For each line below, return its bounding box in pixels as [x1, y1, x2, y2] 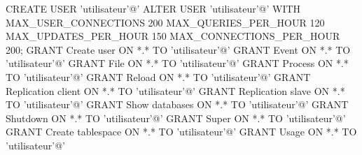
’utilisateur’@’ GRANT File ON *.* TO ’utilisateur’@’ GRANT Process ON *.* [6, 56, 349, 71]
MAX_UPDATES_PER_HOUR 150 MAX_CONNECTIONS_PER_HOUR [6, 29, 340, 43]
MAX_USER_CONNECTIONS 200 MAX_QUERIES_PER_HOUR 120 [6, 15, 325, 29]
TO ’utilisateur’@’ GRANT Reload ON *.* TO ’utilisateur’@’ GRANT [6, 69, 311, 84]
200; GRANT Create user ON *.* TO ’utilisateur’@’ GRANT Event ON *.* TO [6, 42, 351, 57]
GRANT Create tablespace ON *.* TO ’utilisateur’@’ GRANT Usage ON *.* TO [6, 124, 357, 139]
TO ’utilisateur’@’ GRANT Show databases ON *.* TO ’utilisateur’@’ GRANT [6, 97, 349, 112]
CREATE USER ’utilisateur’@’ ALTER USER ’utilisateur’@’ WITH [6, 1, 301, 15]
